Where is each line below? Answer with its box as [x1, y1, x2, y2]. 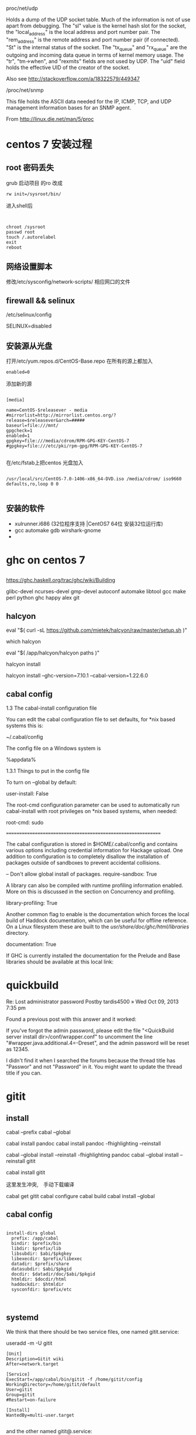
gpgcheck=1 [6, 428, 33, 434]
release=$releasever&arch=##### [6, 418, 85, 424]
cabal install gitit [6, 1169, 46, 1176]
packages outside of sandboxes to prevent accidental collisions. [6, 859, 161, 866]
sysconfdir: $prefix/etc [11, 1286, 72, 1292]
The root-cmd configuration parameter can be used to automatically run [6, 801, 180, 808]
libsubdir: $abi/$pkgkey [11, 1251, 72, 1257]
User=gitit [6, 1386, 33, 1392]
